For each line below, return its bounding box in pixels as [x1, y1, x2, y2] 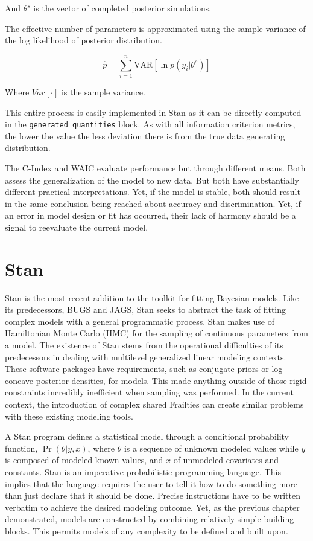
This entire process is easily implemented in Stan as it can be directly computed [5, 106, 302, 118]
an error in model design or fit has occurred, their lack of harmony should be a [5, 209, 296, 222]
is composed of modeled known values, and [5, 453, 163, 466]
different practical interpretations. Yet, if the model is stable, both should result [5, 185, 300, 198]
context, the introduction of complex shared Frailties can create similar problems [5, 397, 304, 410]
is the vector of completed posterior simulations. [33, 2, 212, 14]
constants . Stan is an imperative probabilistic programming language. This [5, 465, 281, 478]
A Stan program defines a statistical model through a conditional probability [5, 430, 289, 443]
